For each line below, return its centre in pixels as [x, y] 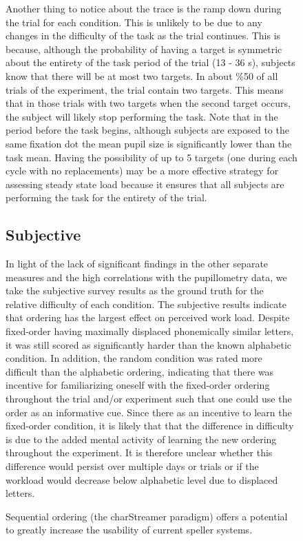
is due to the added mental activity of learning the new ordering [141, 439]
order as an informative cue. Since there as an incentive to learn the [149, 412]
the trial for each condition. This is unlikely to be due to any [134, 22]
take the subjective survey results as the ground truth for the [135, 290]
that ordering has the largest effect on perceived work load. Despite [148, 317]
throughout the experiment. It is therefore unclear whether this [139, 452]
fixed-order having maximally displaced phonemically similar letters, [150, 331]
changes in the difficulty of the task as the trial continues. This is [143, 35]
